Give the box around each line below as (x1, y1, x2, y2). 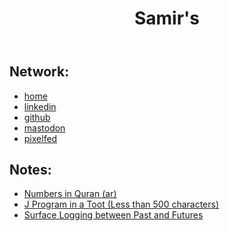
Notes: (9, 162, 52, 178)
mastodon (23, 122, 66, 134)
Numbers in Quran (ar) (23, 188, 117, 200)
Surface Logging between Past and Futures (23, 209, 204, 221)
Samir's (133, 7, 201, 30)
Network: (9, 63, 70, 81)
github (23, 111, 51, 123)
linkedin (23, 100, 57, 112)
